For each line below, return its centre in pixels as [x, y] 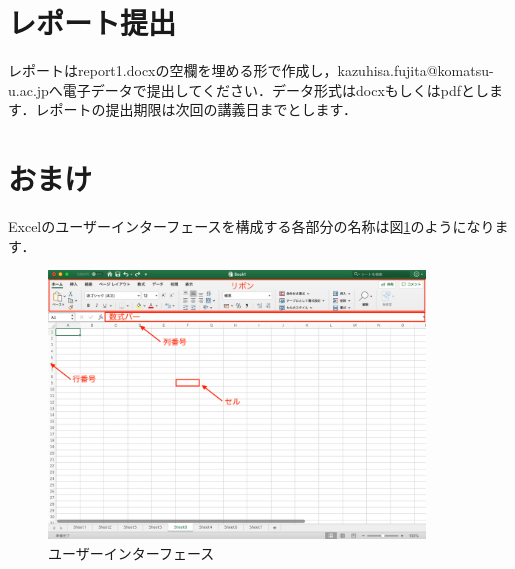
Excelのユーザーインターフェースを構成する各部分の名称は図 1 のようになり [251, 226]
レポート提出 [92, 22]
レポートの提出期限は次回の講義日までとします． [196, 109]
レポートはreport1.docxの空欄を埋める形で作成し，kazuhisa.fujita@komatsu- [251, 70]
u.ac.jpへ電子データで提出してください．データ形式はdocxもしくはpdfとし [249, 89]
